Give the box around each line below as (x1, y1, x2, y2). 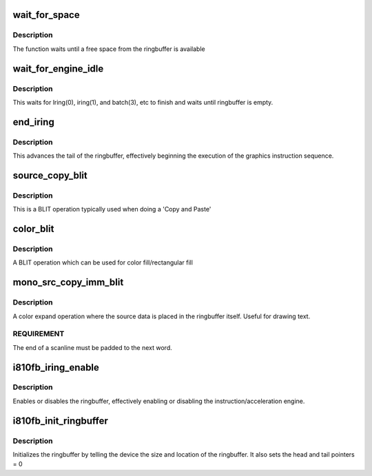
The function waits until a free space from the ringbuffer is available (12, 45, 206, 53)
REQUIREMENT (12, 329, 65, 339)
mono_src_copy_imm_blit (12, 276, 124, 289)
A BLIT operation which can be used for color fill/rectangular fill (12, 258, 193, 267)
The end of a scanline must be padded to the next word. (12, 343, 172, 351)
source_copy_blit (12, 169, 87, 181)
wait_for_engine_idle (12, 63, 104, 74)
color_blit (12, 223, 54, 235)
